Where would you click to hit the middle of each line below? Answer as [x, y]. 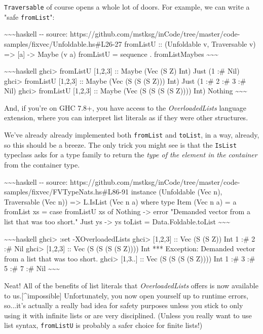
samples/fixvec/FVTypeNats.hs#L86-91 [67, 192]
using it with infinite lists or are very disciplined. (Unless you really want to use [128, 315]
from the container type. [42, 164]
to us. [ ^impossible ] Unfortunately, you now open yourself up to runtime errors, [126, 295]
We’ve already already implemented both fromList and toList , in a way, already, [132, 135]
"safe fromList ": [29, 16]
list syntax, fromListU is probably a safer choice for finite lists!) [103, 325]
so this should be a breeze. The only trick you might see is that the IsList [121, 144]
